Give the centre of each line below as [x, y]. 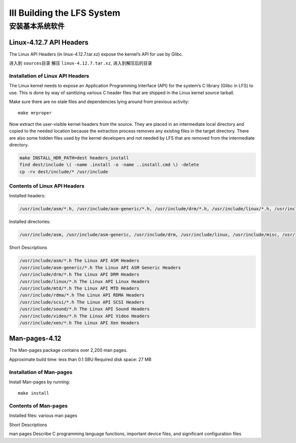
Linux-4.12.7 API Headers [49, 42]
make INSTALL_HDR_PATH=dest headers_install [74, 158]
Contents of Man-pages [38, 406]
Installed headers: [27, 196]
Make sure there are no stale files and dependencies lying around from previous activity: [99, 102]
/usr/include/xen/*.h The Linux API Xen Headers [79, 323]
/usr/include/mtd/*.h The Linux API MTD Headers [79, 288]
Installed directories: [30, 221]
